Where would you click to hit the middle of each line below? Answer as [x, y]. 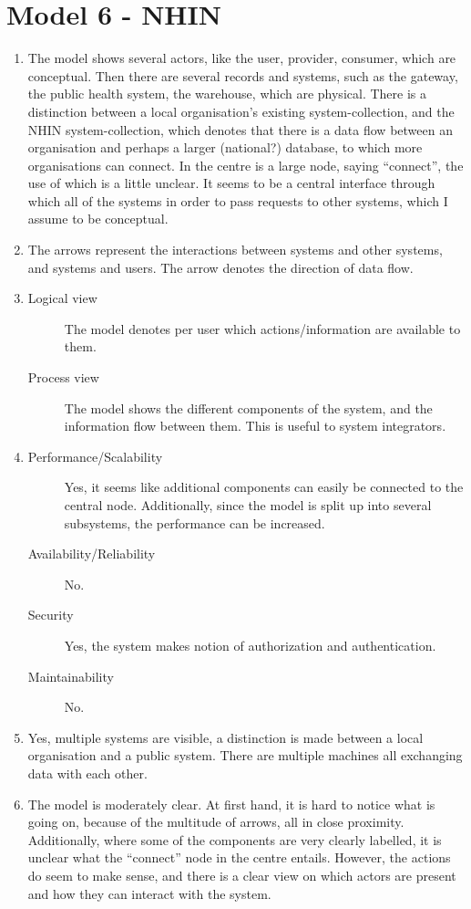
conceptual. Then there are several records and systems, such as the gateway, [243, 75]
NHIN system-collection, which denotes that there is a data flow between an [240, 129]
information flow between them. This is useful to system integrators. [255, 426]
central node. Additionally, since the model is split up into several [248, 505]
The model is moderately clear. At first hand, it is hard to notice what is [231, 804]
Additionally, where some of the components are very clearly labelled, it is [235, 839]
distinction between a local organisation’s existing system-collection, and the [241, 111]
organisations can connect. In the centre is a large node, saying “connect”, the [246, 165]
